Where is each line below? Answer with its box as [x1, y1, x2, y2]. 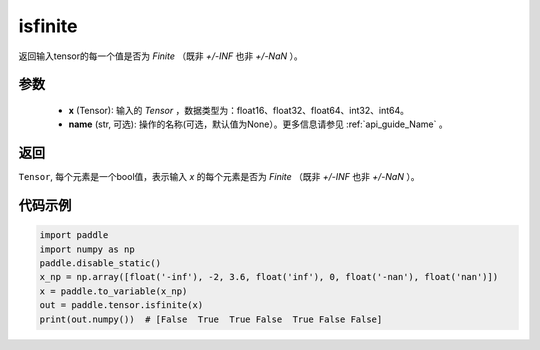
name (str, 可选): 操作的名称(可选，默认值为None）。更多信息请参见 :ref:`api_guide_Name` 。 [68, 118, 449, 130]
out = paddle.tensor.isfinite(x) [39, 300, 204, 311]
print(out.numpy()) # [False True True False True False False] [39, 313, 383, 325]
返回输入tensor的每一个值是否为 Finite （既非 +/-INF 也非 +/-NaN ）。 [18, 50, 304, 62]
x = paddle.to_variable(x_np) [39, 285, 188, 297]
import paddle [39, 230, 109, 241]
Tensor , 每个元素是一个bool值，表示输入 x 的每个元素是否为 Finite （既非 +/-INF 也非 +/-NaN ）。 [18, 171, 420, 183]
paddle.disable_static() [39, 258, 162, 269]
